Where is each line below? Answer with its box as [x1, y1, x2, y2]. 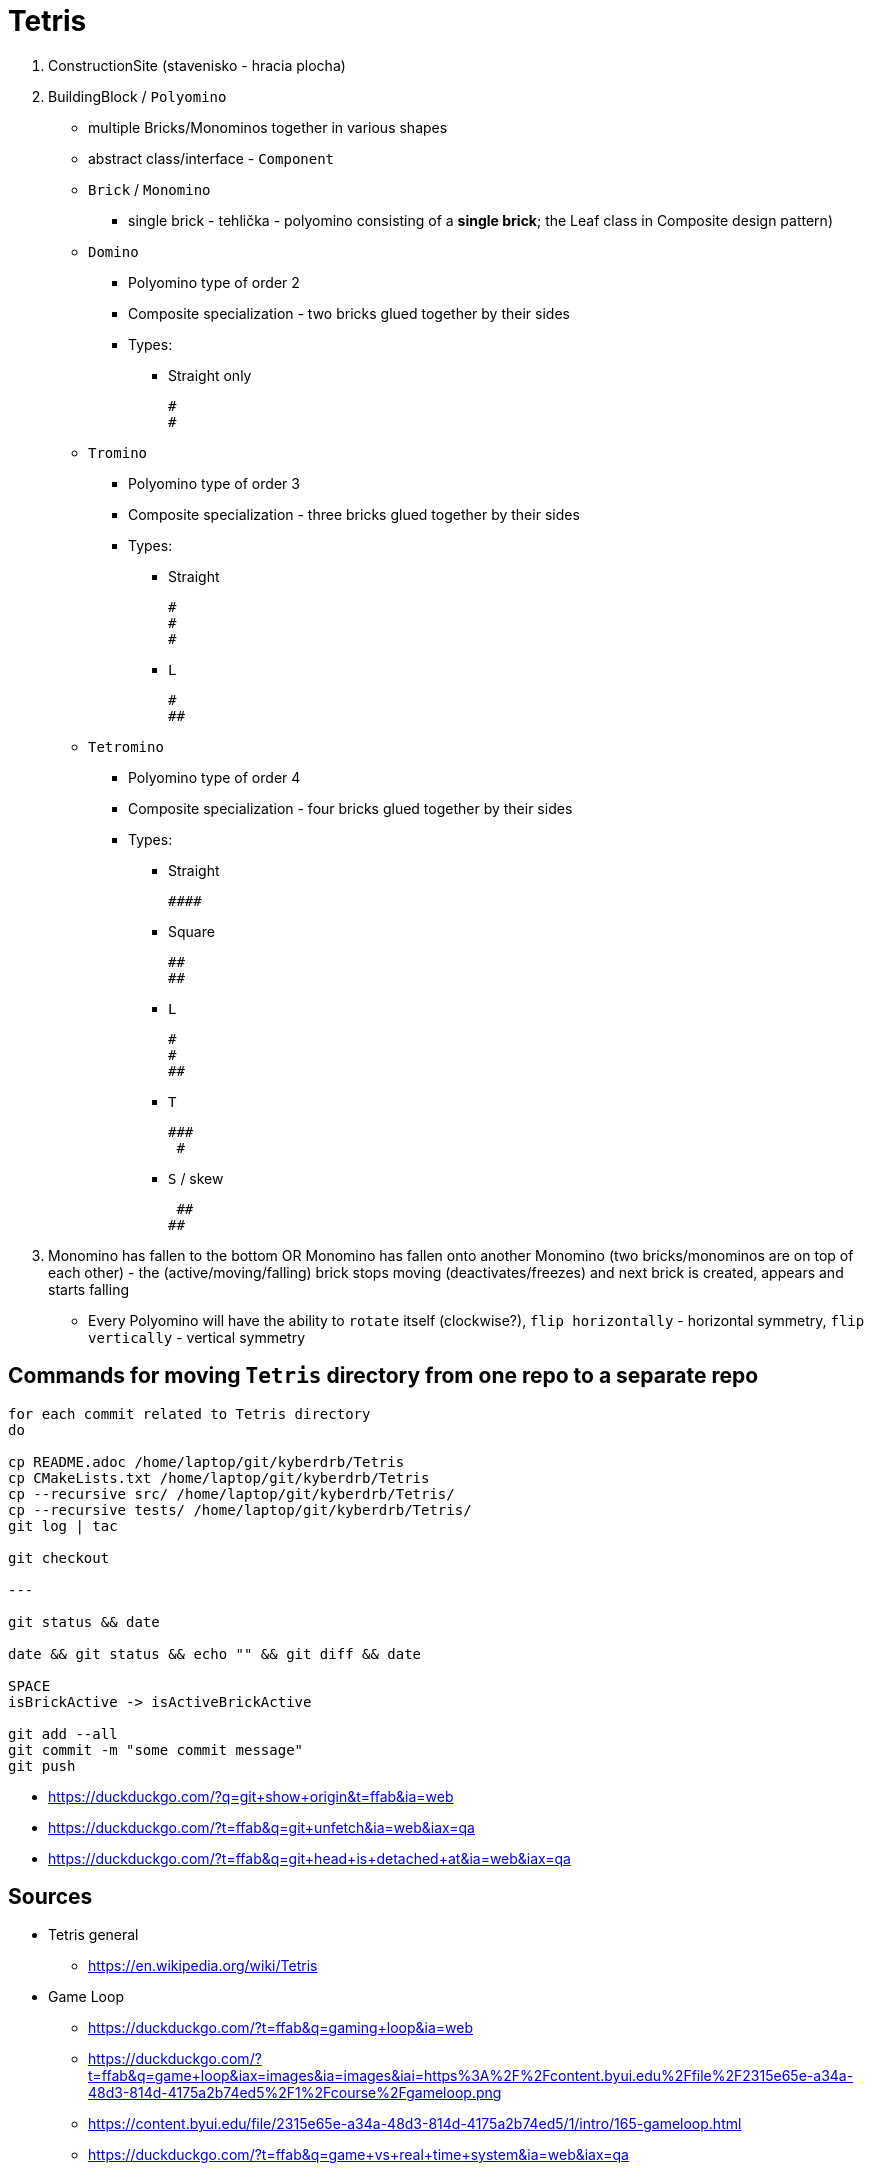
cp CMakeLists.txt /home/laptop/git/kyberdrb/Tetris [8, 1469, 430, 1486]
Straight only [168, 366, 252, 384]
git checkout [8, 1549, 110, 1566]
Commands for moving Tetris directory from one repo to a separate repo [8, 1363, 759, 1389]
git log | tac [8, 1517, 118, 1534]
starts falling [48, 1280, 130, 1298]
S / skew [168, 1169, 224, 1187]
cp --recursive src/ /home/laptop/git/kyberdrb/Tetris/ [8, 1485, 455, 1502]
